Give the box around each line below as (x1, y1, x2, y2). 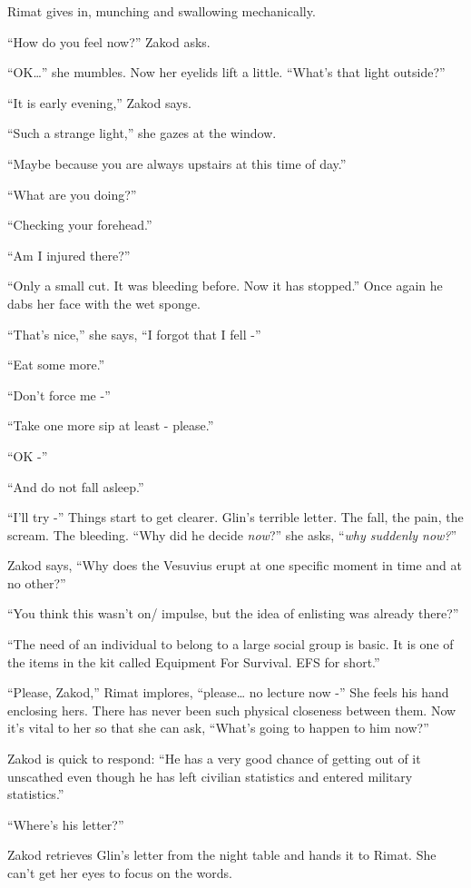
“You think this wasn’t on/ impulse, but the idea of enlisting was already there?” (7, 604, 459, 623)
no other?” (7, 573, 66, 592)
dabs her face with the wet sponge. (7, 293, 201, 312)
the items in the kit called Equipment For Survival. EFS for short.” (7, 652, 380, 671)
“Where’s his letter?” (7, 814, 124, 834)
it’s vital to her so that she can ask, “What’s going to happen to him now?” (7, 718, 429, 737)
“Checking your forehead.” (7, 215, 152, 234)
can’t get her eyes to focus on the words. (7, 863, 232, 882)
